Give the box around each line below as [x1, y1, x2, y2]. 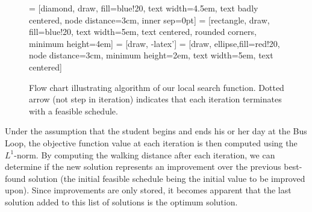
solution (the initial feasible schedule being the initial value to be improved [28, 172, 305, 184]
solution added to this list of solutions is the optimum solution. [5, 195, 238, 208]
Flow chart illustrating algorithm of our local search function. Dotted [29, 81, 284, 93]
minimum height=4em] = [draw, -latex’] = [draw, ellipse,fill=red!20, [29, 37, 280, 49]
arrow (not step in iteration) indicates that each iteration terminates [29, 93, 282, 105]
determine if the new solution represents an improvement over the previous [5, 160, 281, 173]
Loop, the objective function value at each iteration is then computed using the [5, 136, 298, 149]
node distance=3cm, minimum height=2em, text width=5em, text [29, 49, 273, 61]
